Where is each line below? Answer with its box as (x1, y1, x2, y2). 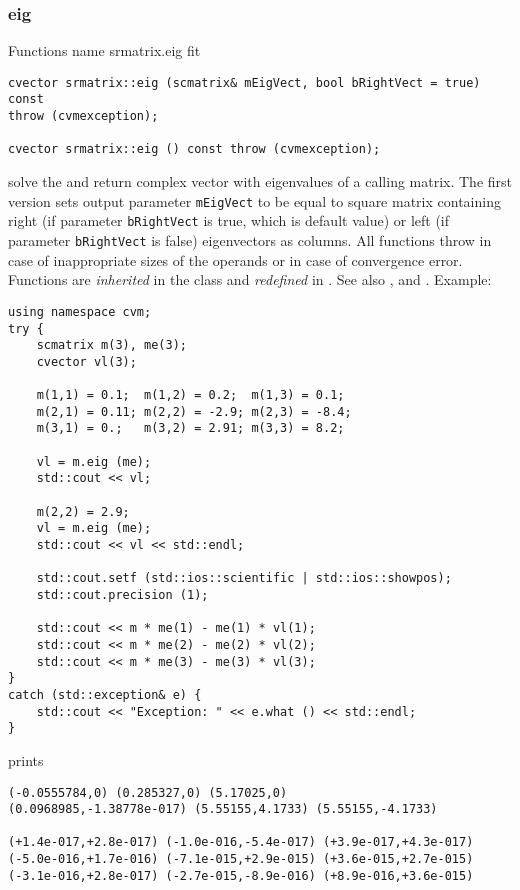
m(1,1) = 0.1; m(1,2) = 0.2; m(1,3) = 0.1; (36, 388, 345, 403)
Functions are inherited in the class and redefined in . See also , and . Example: (8, 269, 492, 290)
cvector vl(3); (36, 354, 137, 369)
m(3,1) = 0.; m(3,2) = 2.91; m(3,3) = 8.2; (36, 421, 345, 436)
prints (8, 749, 44, 770)
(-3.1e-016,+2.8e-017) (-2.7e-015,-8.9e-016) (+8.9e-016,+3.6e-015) (8, 868, 474, 883)
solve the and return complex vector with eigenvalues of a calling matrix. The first (8, 171, 513, 192)
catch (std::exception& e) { (8, 687, 202, 702)
